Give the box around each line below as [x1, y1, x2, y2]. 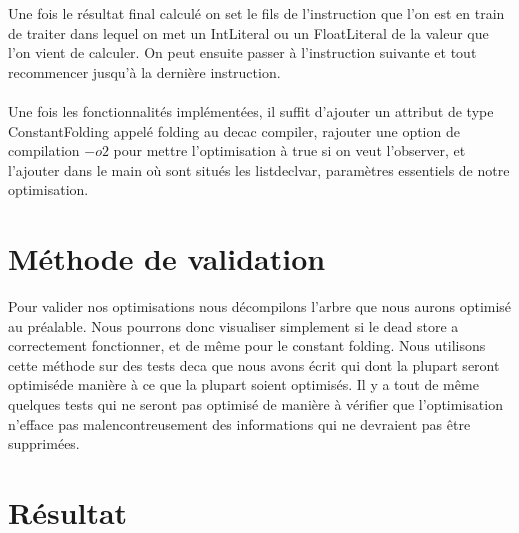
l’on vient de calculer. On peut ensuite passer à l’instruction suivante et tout [8, 42, 477, 63]
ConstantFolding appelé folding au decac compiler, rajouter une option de [8, 120, 460, 141]
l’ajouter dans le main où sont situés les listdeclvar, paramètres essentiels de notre [8, 159, 510, 180]
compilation [8, 140, 80, 161]
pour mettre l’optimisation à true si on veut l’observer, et [113, 140, 466, 161]
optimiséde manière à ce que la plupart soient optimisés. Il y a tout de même [8, 374, 479, 395]
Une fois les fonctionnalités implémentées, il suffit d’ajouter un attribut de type [8, 100, 494, 121]
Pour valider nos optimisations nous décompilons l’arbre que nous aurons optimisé [8, 296, 512, 317]
